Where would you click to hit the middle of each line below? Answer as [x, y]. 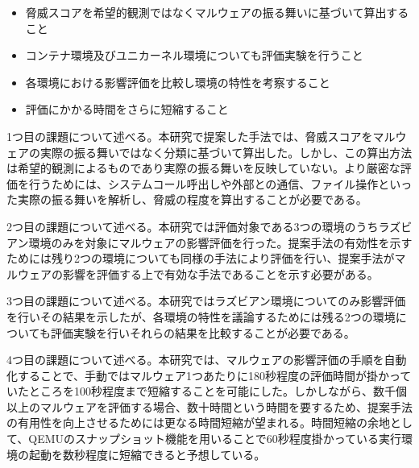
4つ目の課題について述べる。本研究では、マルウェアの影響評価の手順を [195, 360]
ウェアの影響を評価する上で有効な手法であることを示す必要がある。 [198, 273]
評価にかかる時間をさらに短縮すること [127, 109]
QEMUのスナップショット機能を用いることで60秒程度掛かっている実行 [215, 439]
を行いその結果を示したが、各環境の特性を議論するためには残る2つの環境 [201, 316]
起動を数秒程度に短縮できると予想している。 [147, 454]
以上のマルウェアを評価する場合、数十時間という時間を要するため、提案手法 [209, 406]
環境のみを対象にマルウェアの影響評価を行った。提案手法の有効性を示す [220, 242]
